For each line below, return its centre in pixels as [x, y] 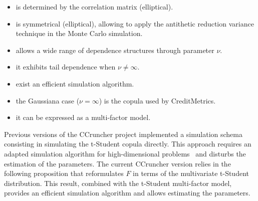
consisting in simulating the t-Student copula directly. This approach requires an [128, 144]
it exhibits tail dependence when [66, 67]
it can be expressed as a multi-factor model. [83, 117]
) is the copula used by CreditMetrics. [157, 100]
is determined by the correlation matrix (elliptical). [94, 6]
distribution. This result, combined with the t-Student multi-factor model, [118, 183]
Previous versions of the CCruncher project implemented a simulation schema [123, 134]
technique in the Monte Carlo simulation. [79, 33]
